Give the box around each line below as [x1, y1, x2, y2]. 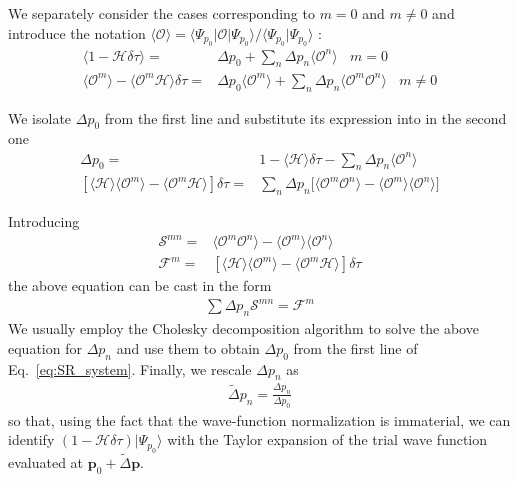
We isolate [8, 107, 72, 128]
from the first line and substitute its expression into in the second [104, 107, 507, 128]
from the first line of [293, 337, 418, 358]
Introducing [8, 211, 80, 232]
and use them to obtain [116, 337, 260, 358]
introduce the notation [8, 22, 146, 43]
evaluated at [8, 451, 84, 472]
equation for [8, 337, 82, 358]
